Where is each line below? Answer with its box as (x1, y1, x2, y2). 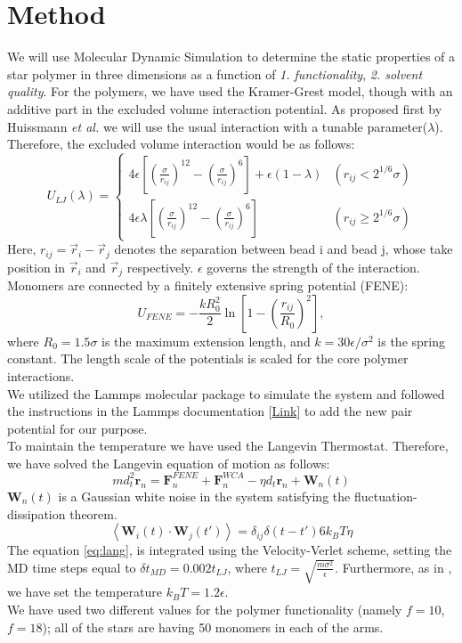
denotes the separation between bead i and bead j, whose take (114, 240, 453, 258)
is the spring (377, 331, 445, 350)
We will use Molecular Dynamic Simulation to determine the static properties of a (7, 47, 456, 66)
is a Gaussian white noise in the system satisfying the (58, 486, 351, 505)
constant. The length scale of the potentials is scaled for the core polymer (7, 349, 409, 368)
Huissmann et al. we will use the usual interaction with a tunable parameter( (7, 117, 428, 135)
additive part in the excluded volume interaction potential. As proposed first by (7, 99, 442, 118)
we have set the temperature (7, 582, 162, 601)
